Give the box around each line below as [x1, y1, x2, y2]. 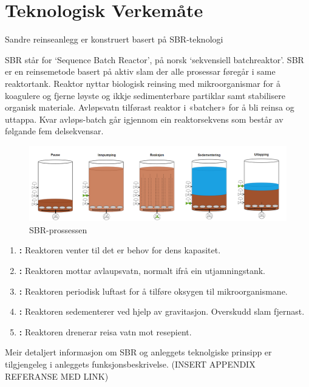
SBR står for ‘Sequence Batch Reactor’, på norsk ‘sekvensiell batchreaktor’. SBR [5, 53, 304, 66]
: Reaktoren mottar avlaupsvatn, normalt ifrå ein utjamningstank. [19, 264, 265, 276]
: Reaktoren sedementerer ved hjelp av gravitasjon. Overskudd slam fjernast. [19, 305, 305, 318]
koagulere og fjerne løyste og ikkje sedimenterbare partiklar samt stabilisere [5, 89, 285, 101]
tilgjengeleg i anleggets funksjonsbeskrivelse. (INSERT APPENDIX [5, 357, 256, 370]
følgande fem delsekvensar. [5, 125, 104, 137]
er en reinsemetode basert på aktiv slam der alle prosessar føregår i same [5, 65, 276, 78]
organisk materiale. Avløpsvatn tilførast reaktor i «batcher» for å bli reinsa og [5, 101, 294, 114]
